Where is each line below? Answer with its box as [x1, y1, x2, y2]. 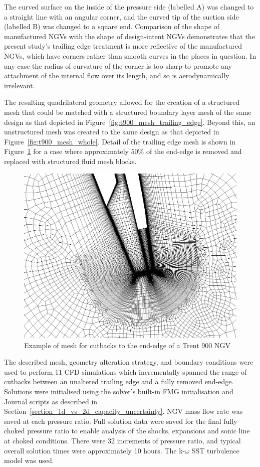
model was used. [4, 455, 54, 465]
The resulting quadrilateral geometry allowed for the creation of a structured [4, 97, 240, 107]
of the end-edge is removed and [146, 146, 242, 157]
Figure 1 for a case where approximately [4, 146, 129, 157]
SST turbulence [191, 445, 239, 455]
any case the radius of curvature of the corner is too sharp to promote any [4, 60, 232, 71]
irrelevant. [4, 80, 35, 90]
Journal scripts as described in [4, 396, 98, 406]
